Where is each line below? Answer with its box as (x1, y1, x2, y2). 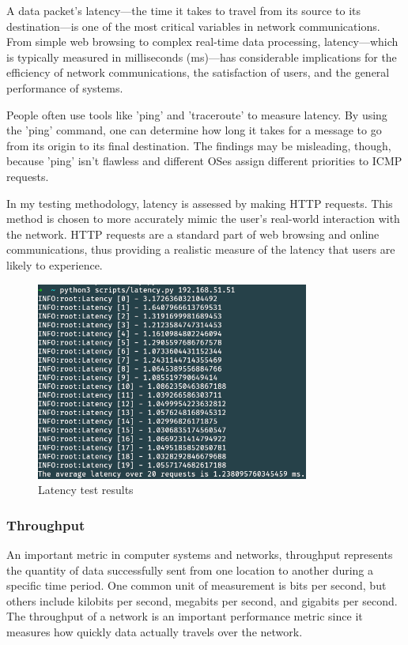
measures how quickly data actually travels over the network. (6, 623, 303, 639)
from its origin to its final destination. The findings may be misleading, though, (6, 137, 391, 153)
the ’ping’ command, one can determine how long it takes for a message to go (6, 122, 382, 138)
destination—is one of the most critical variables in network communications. (6, 17, 380, 34)
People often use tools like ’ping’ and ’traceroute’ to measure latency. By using (6, 106, 387, 123)
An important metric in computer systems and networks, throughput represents (6, 545, 393, 562)
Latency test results (38, 481, 134, 498)
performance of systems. (6, 79, 123, 96)
